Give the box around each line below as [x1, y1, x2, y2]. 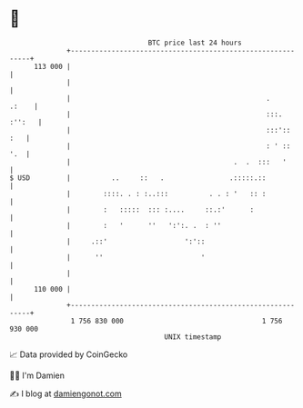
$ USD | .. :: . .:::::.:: [9, 173, 267, 183]
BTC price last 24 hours [147, 38, 243, 47]
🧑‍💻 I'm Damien [9, 370, 66, 381]
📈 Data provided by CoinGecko [9, 349, 128, 360]
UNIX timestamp [164, 332, 222, 342]
